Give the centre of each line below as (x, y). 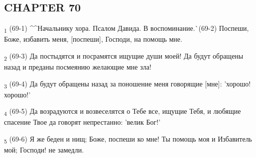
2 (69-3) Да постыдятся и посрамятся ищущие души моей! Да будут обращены (124, 56)
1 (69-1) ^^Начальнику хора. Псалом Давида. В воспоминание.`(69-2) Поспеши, (127, 29)
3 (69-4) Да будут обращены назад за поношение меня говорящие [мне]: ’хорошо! (128, 84)
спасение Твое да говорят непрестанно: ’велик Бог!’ (82, 122)
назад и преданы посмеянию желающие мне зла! (78, 67)
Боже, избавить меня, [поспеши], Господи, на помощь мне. (93, 39)
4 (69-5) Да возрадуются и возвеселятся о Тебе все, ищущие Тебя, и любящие (123, 112)
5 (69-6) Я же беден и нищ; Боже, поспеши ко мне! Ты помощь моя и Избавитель (128, 139)
